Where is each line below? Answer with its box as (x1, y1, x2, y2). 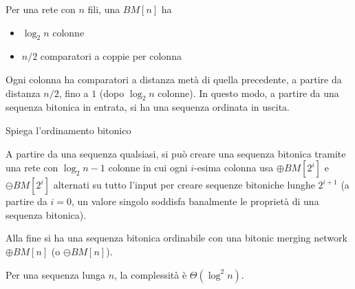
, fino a (58, 85, 89, 100)
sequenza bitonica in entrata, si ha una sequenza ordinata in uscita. (6, 100, 290, 114)
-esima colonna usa (194, 160, 274, 175)
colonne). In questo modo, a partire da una (158, 85, 339, 100)
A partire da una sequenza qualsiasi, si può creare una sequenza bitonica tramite (6, 146, 346, 160)
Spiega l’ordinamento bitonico (6, 122, 131, 137)
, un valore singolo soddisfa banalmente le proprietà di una (71, 194, 319, 208)
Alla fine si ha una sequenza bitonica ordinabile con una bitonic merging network (6, 231, 347, 245)
